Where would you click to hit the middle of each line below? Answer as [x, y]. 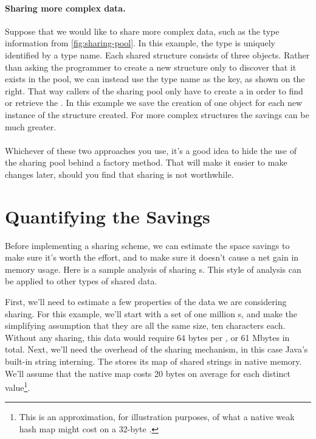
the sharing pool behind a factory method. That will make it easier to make [146, 162]
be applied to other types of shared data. [81, 281]
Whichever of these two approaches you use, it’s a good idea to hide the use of [151, 150]
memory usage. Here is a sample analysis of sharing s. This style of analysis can [153, 269]
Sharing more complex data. [65, 8]
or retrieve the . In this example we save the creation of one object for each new [154, 103]
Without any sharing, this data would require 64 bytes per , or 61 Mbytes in [147, 337]
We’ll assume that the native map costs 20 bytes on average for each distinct [148, 373]
